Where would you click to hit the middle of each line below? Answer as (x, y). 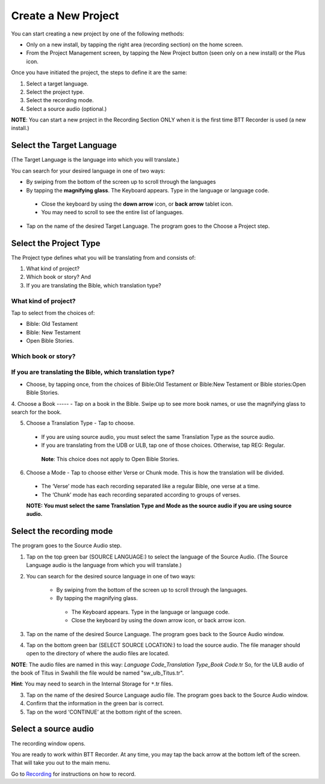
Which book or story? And (59, 277)
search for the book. (36, 412)
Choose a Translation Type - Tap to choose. (81, 423)
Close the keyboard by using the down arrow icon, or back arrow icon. (159, 620)
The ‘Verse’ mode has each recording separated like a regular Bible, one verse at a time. (150, 486)
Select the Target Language (64, 145)
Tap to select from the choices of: (53, 313)
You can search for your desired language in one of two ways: (88, 171)
